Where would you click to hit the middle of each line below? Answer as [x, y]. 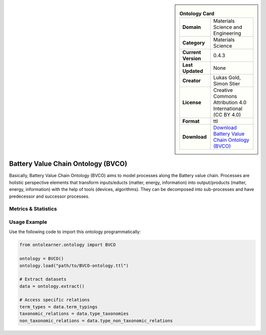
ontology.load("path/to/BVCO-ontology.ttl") [74, 265]
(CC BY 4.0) [227, 115]
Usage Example [28, 222]
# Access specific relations [55, 300]
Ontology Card [197, 14]
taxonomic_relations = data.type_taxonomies [74, 314]
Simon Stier [227, 84]
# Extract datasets [43, 279]
